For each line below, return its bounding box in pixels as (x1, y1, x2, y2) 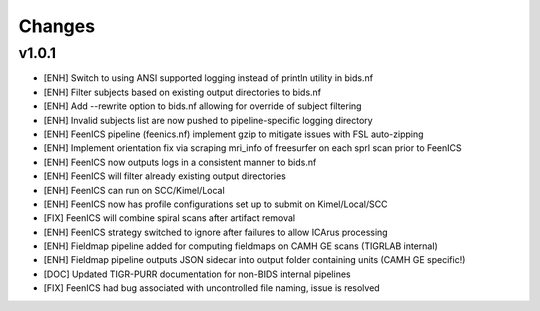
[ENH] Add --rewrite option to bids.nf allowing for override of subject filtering (43, 100, 362, 112)
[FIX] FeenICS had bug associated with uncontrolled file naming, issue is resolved (43, 282, 380, 294)
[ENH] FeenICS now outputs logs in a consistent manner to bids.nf (43, 156, 317, 168)
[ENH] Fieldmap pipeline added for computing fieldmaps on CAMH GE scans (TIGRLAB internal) (43, 240, 439, 252)
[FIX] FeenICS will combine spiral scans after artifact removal (43, 212, 295, 224)
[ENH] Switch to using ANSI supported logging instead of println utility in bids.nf (43, 72, 374, 84)
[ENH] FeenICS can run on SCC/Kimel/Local (43, 184, 225, 196)
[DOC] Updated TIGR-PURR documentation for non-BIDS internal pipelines (43, 268, 351, 280)
